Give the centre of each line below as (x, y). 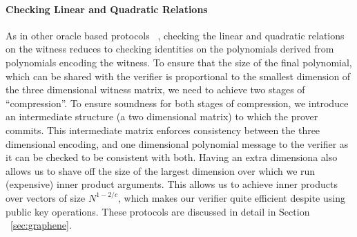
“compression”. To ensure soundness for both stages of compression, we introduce (177, 103)
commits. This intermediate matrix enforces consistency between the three (163, 130)
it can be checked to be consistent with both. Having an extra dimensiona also (172, 157)
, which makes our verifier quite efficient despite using (232, 197)
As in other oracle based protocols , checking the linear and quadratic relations (175, 35)
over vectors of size (46, 197)
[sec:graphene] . (41, 225)
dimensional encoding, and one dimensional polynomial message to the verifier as (177, 143)
